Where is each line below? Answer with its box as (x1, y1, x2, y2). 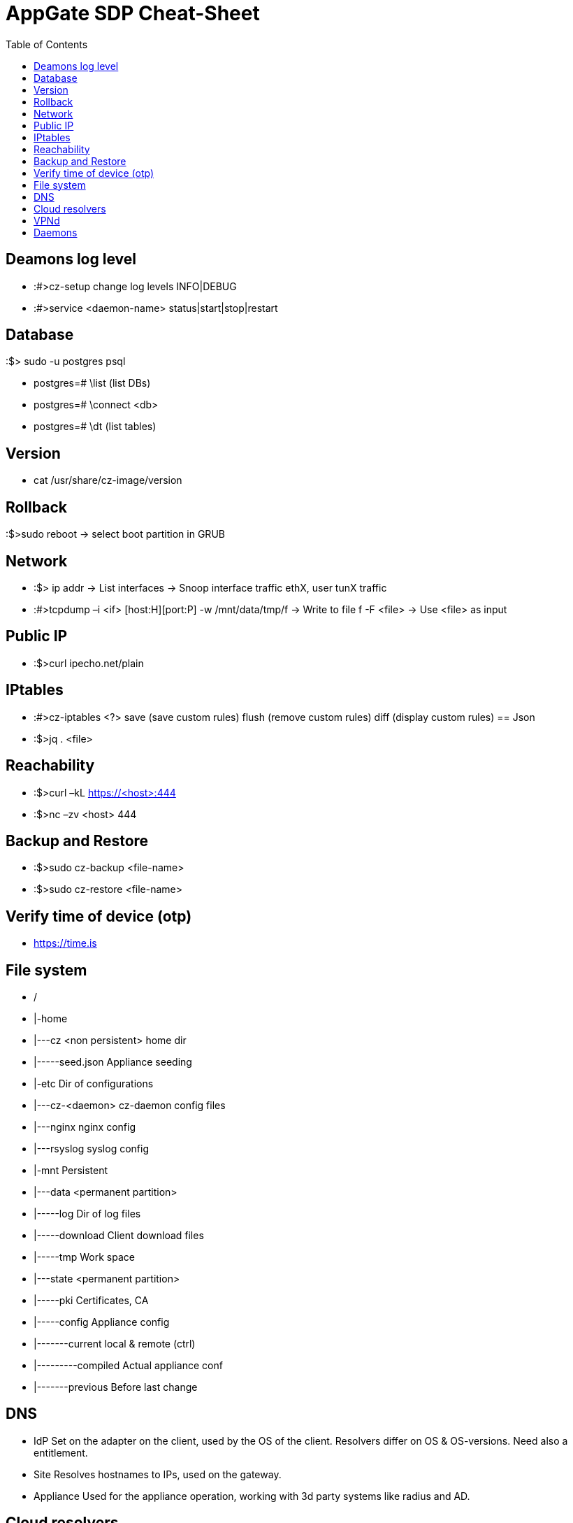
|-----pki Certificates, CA (34, 1294, 149, 1307)
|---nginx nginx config (34, 1121, 136, 1134)
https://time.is (34, 937, 97, 950)
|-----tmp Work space (34, 1251, 135, 1264)
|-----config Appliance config (34, 1316, 170, 1329)
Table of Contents (6, 38, 88, 50)
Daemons (34, 226, 78, 238)
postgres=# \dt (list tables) (34, 420, 157, 433)
